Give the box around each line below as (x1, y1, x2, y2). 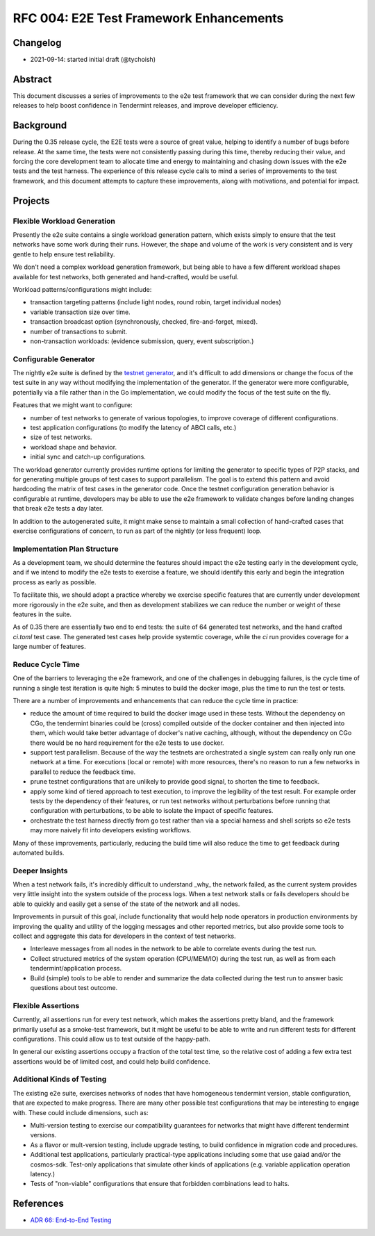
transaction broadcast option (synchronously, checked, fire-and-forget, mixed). (30, 318, 258, 326)
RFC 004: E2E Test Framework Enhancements (12, 10, 284, 26)
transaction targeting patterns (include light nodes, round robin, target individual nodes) (30, 298, 281, 306)
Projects (12, 195, 50, 206)
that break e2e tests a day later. (12, 504, 103, 513)
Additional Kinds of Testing (12, 1074, 107, 1084)
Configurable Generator (12, 354, 95, 364)
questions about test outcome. (30, 983, 118, 991)
